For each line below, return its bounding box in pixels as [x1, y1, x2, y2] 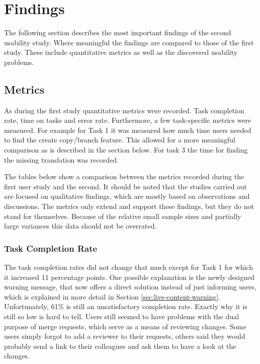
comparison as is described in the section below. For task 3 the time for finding [4, 144, 248, 155]
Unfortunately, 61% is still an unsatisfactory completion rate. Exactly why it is [4, 301, 247, 312]
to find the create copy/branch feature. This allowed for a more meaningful [4, 134, 235, 145]
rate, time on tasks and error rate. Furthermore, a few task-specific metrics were [4, 115, 251, 125]
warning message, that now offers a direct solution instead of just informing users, [4, 281, 256, 292]
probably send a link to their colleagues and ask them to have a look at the [4, 340, 236, 351]
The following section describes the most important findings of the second [4, 27, 231, 38]
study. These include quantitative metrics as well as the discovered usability [4, 47, 238, 57]
